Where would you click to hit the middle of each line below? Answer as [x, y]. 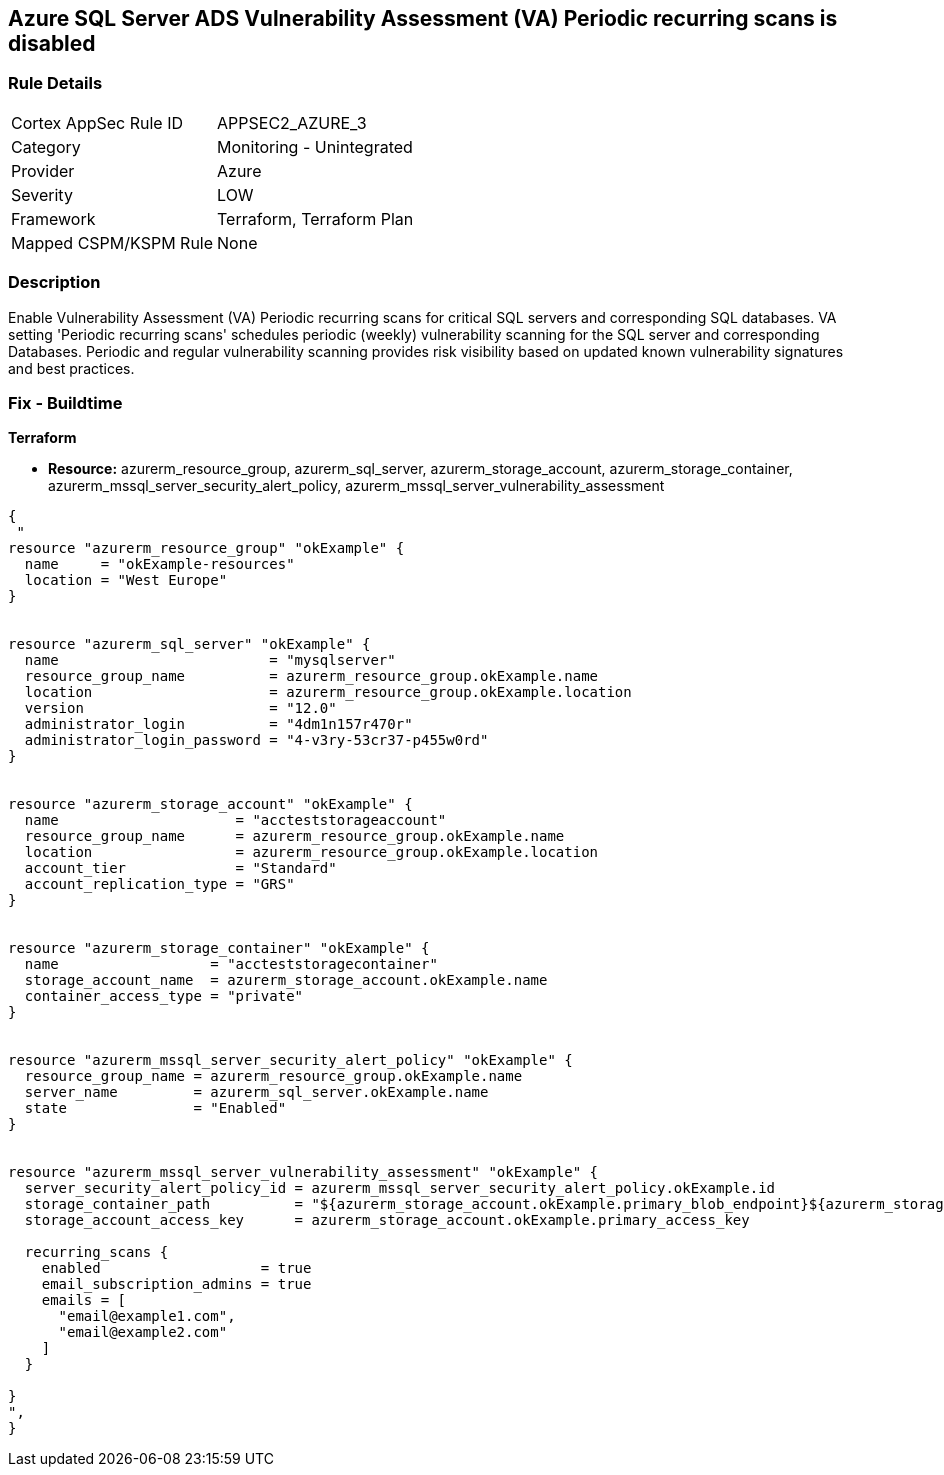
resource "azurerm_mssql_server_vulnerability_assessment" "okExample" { [303, 1172]
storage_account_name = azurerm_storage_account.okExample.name [286, 980]
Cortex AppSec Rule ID [97, 122]
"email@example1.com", [147, 1316]
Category [46, 146]
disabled [52, 43]
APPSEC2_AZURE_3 [292, 122]
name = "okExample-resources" [159, 564]
